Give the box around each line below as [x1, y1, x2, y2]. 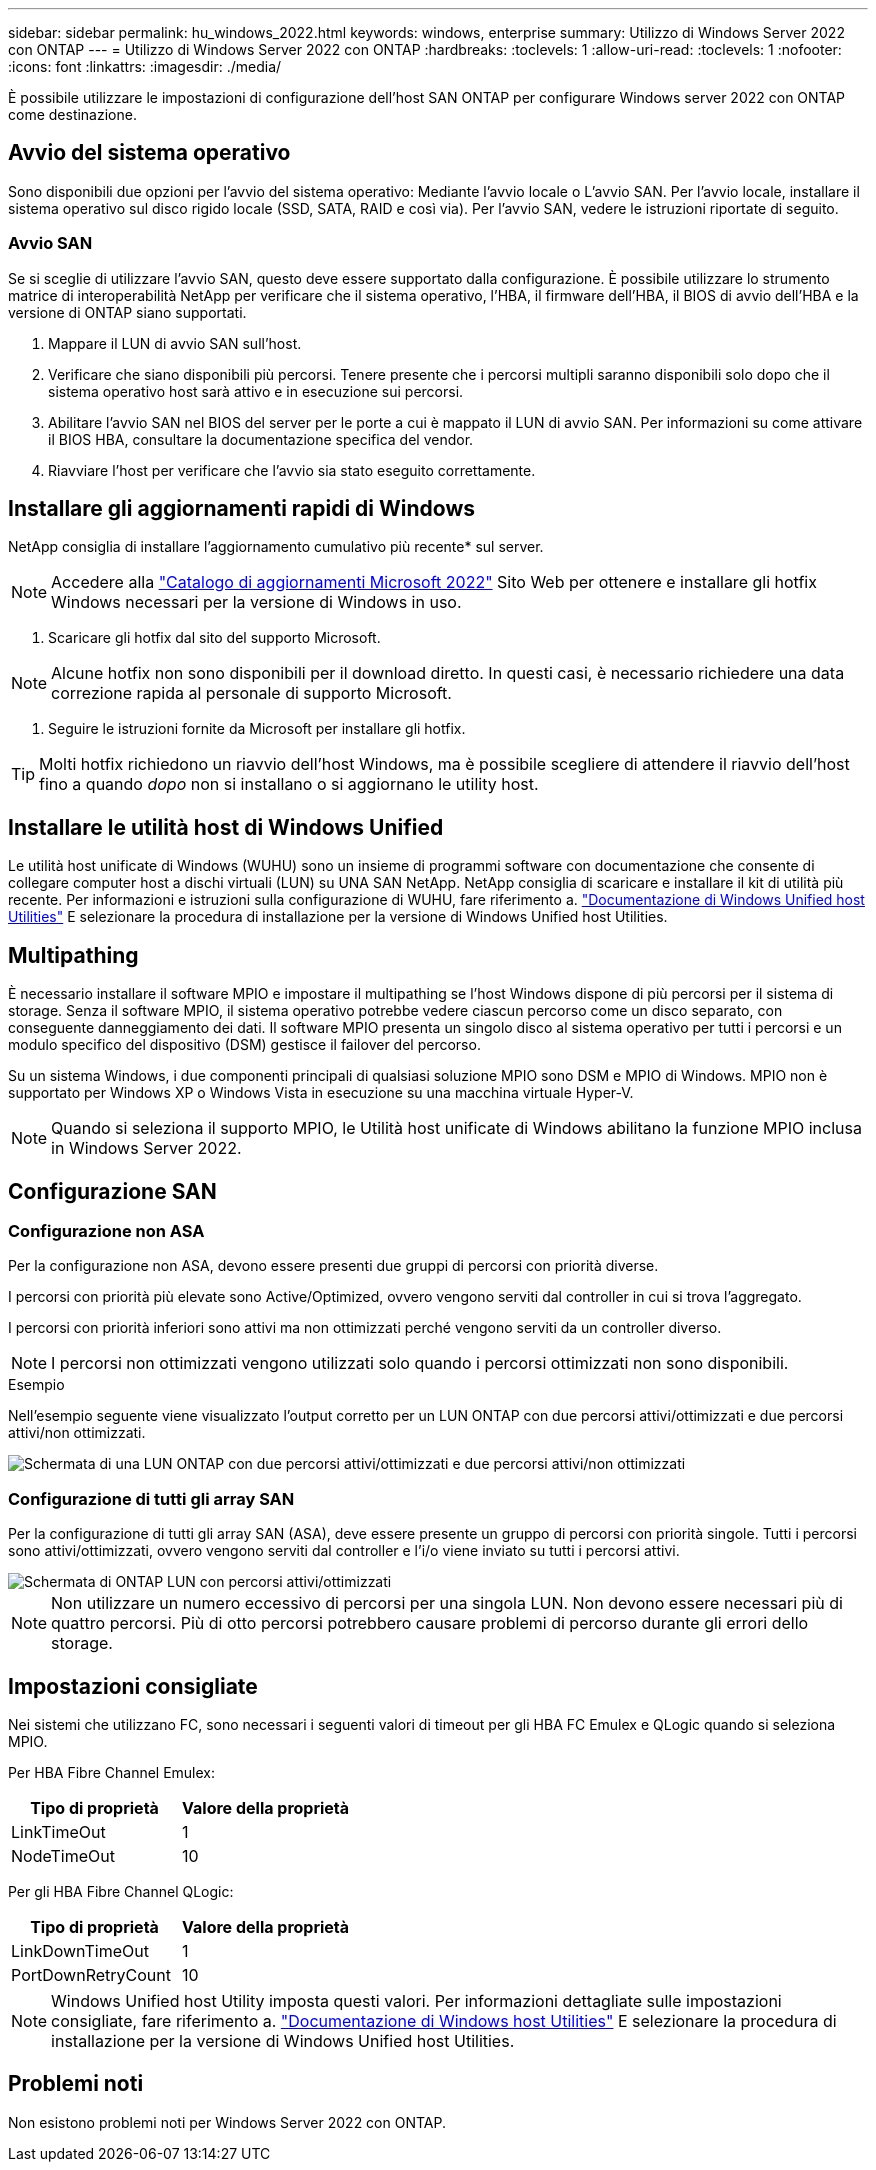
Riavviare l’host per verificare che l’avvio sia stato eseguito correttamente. [48, 461, 536, 479]
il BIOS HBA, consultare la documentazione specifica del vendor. [48, 430, 474, 448]
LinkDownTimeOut [11, 1940, 149, 1961]
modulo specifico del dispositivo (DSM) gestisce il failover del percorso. [8, 1036, 481, 1054]
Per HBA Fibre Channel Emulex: [8, 1763, 216, 1781]
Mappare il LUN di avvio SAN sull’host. [48, 334, 302, 352]
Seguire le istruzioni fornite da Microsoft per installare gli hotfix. [48, 720, 466, 738]
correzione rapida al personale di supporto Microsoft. [51, 683, 452, 704]
